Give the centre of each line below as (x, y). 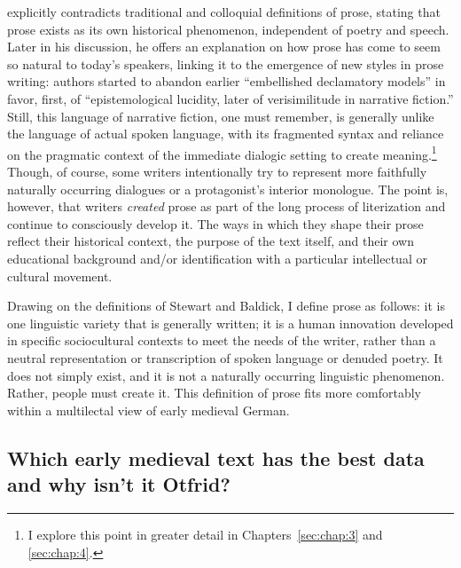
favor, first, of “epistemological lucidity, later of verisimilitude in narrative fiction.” (230, 98)
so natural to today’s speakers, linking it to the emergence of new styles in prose (226, 63)
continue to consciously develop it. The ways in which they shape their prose (215, 223)
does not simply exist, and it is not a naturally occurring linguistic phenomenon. (226, 375)
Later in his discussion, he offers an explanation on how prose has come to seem (224, 47)
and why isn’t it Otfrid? (119, 484)
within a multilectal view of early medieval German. (148, 410)
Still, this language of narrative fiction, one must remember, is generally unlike (221, 116)
